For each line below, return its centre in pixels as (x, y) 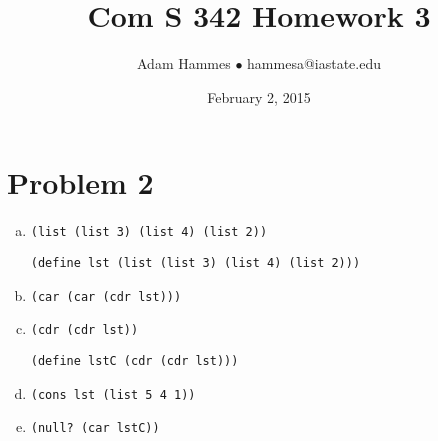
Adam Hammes (183, 63)
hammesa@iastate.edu (314, 63)
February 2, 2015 (259, 96)
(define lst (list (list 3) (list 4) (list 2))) (195, 262)
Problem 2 (80, 182)
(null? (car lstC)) (95, 428)
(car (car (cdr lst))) (106, 296)
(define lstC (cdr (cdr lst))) (134, 360)
